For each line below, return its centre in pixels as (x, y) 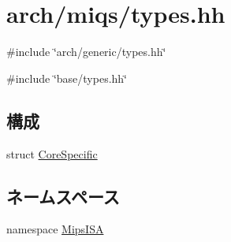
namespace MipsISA (55, 229)
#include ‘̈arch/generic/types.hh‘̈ (86, 52)
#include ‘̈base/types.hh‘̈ (67, 78)
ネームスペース (63, 196)
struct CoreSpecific (52, 153)
